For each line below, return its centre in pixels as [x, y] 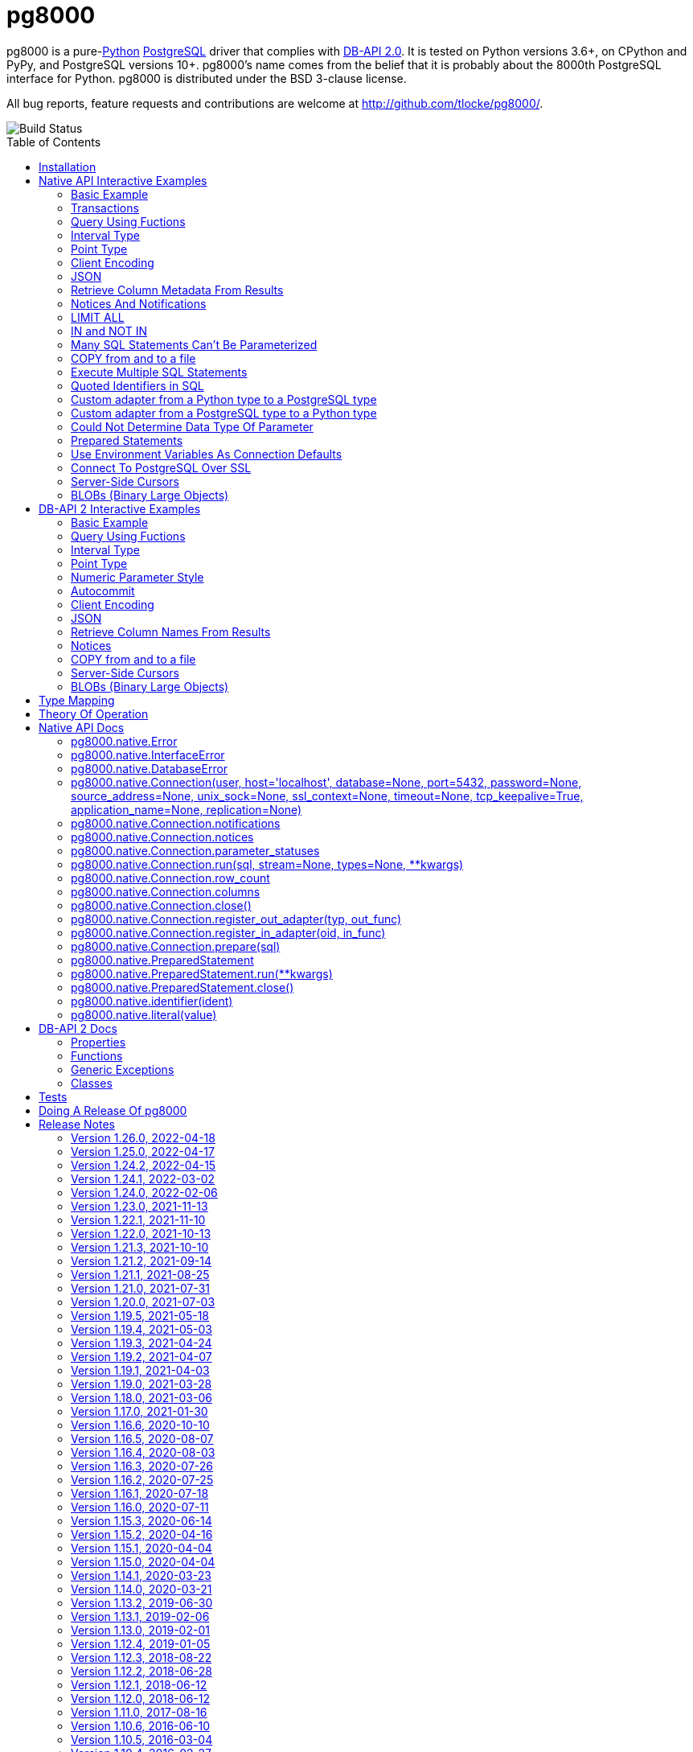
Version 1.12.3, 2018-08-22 [141, 1657]
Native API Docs [82, 727]
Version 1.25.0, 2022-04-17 [143, 1151]
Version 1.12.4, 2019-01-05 [141, 1643]
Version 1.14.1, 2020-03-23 [141, 1575]
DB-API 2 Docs [78, 1028]
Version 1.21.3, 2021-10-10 [140, 1247]
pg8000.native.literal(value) [144, 1014]
